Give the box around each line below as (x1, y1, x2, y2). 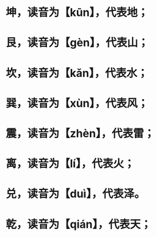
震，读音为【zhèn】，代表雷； (5, 126, 155, 140)
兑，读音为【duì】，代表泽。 (5, 187, 145, 201)
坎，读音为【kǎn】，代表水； (5, 66, 148, 80)
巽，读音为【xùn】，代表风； (5, 96, 149, 110)
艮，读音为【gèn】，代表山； (5, 36, 149, 49)
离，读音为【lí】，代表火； (5, 157, 135, 171)
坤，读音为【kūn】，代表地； (5, 5, 149, 20)
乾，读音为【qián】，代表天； (5, 217, 152, 231)
